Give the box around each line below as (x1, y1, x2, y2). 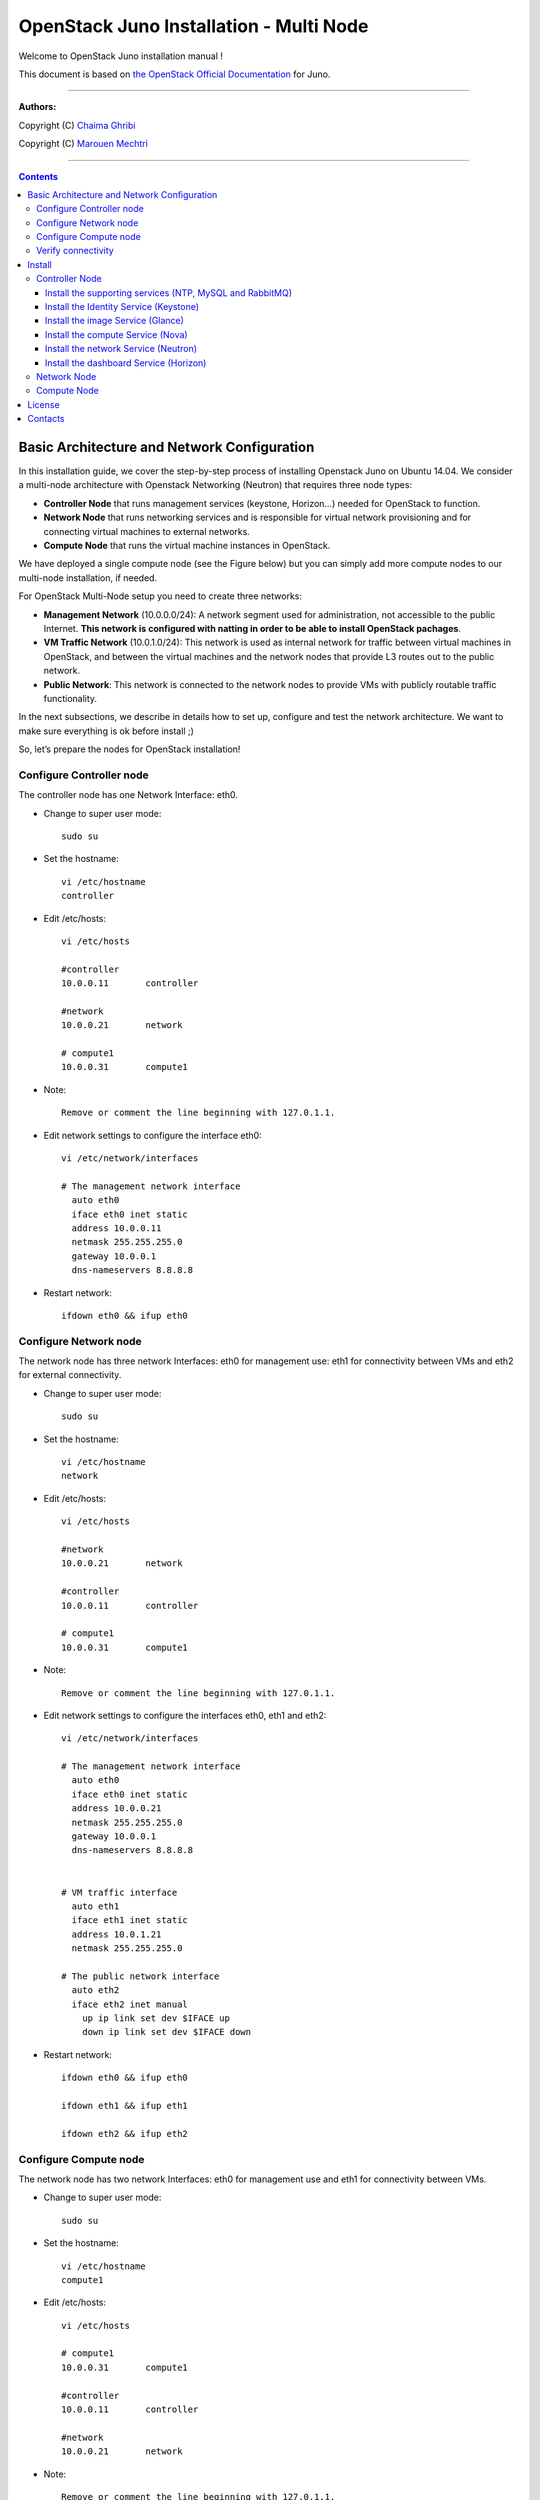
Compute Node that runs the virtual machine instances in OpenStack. (43, 540, 331, 551)
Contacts (27, 413, 65, 425)
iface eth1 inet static (71, 1915, 189, 1926)
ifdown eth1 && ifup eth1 (61, 2100, 189, 2112)
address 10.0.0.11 (71, 1222, 162, 1234)
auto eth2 (71, 1985, 120, 1996)
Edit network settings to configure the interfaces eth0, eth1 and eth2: (43, 1709, 327, 1721)
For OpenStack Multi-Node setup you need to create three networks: (18, 590, 302, 602)
